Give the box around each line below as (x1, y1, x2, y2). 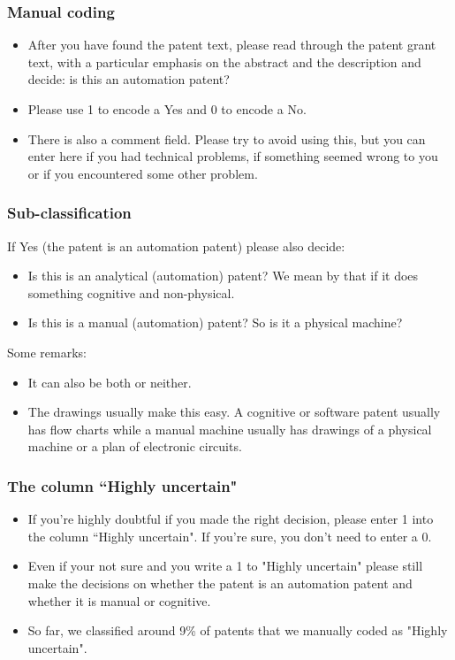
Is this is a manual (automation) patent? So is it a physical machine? (27, 313, 403, 332)
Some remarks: (7, 342, 87, 361)
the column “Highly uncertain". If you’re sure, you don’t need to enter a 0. (27, 526, 432, 545)
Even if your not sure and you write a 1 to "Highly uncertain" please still (27, 556, 423, 575)
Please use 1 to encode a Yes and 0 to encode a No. (27, 100, 307, 118)
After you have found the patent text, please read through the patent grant (27, 35, 436, 54)
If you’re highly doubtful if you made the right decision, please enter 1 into (27, 510, 434, 528)
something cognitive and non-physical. (27, 283, 235, 302)
